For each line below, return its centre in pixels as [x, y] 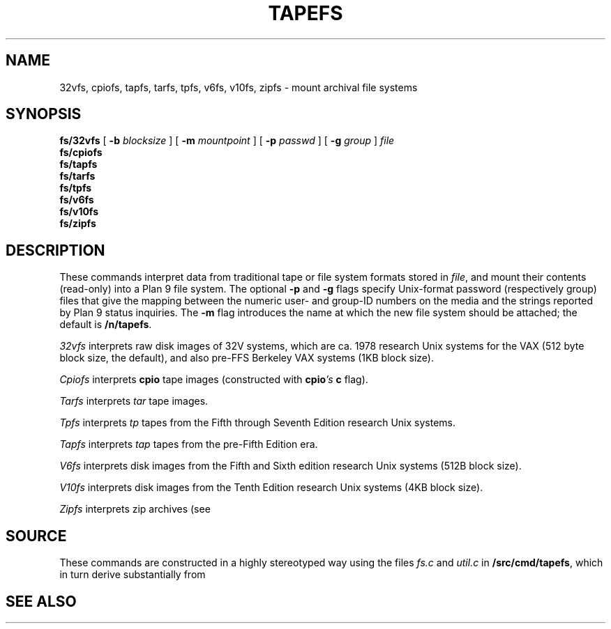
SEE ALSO [41, 601]
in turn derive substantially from [133, 575]
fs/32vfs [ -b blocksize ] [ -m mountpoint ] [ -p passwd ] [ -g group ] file [227, 141]
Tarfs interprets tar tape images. [134, 401]
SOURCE [36, 536]
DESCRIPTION [55, 250]
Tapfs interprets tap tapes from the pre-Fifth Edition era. [189, 444]
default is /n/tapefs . [106, 325]
